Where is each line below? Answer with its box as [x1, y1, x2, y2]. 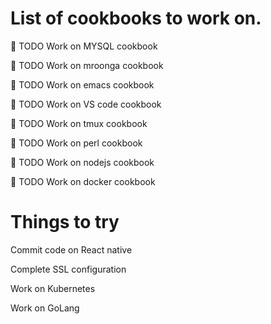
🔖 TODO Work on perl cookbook [10, 137, 143, 149]
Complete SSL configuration [10, 263, 127, 275]
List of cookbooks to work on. [10, 7, 262, 30]
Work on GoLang [10, 302, 80, 314]
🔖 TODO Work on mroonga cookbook [10, 59, 164, 71]
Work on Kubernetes [10, 282, 96, 294]
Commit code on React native [10, 243, 133, 256]
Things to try [10, 211, 120, 234]
